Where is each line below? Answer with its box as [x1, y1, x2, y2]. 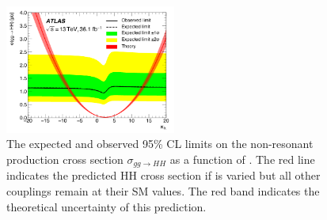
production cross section [6, 150, 124, 167]
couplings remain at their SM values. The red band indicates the [6, 183, 320, 199]
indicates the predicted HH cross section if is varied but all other [6, 167, 321, 184]
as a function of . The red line [169, 150, 315, 167]
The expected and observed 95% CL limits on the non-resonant [6, 135, 314, 152]
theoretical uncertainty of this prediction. [6, 198, 207, 214]
